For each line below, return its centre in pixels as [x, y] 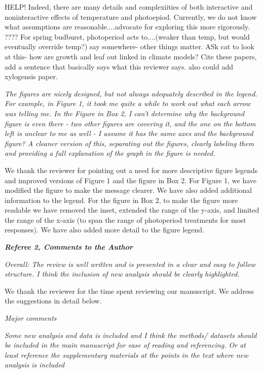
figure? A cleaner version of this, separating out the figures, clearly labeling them [129, 143]
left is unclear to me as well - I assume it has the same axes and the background [129, 133]
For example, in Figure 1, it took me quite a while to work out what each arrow [128, 103]
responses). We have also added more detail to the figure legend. [104, 230]
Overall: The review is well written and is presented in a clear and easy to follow [130, 264]
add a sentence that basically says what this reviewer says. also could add [119, 66]
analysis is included [35, 365]
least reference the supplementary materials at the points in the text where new [126, 354]
